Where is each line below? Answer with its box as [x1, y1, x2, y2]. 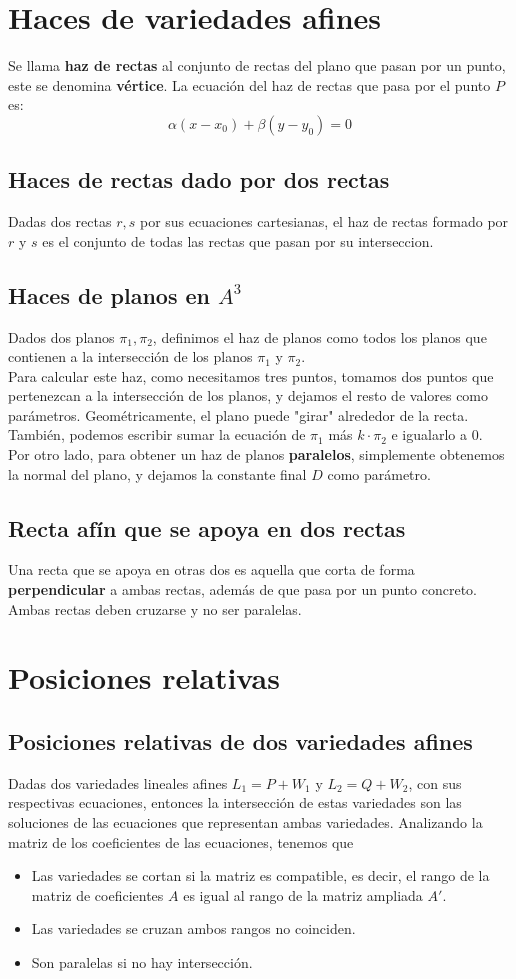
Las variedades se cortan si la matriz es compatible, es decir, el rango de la [31, 865, 490, 886]
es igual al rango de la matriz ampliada [183, 884, 423, 905]
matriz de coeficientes [31, 884, 164, 905]
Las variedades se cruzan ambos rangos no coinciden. [31, 918, 356, 939]
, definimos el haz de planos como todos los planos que [152, 326, 487, 347]
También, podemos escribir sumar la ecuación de [8, 424, 306, 445]
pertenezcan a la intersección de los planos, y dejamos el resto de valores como [8, 385, 489, 406]
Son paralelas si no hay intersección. [31, 951, 253, 972]
